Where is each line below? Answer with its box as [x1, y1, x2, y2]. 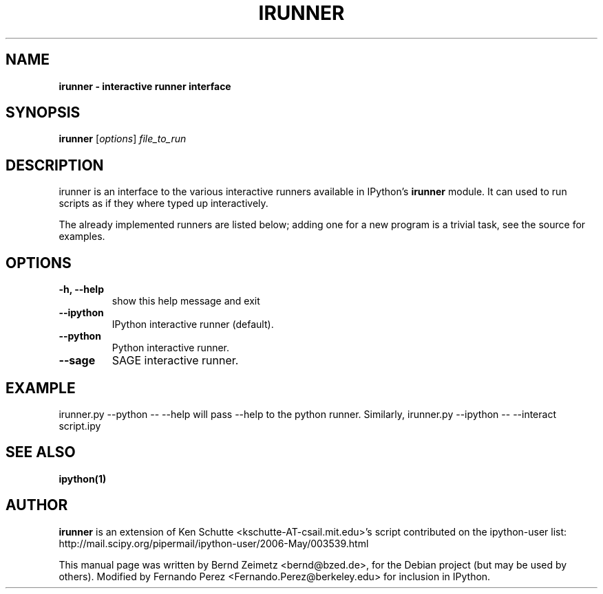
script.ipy [59, 419, 101, 432]
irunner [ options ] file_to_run [59, 133, 187, 145]
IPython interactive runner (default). [112, 318, 274, 331]
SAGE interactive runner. [112, 353, 239, 368]
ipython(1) [59, 472, 107, 485]
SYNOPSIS [6, 104, 81, 122]
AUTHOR [6, 496, 68, 514]
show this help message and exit [112, 295, 260, 307]
